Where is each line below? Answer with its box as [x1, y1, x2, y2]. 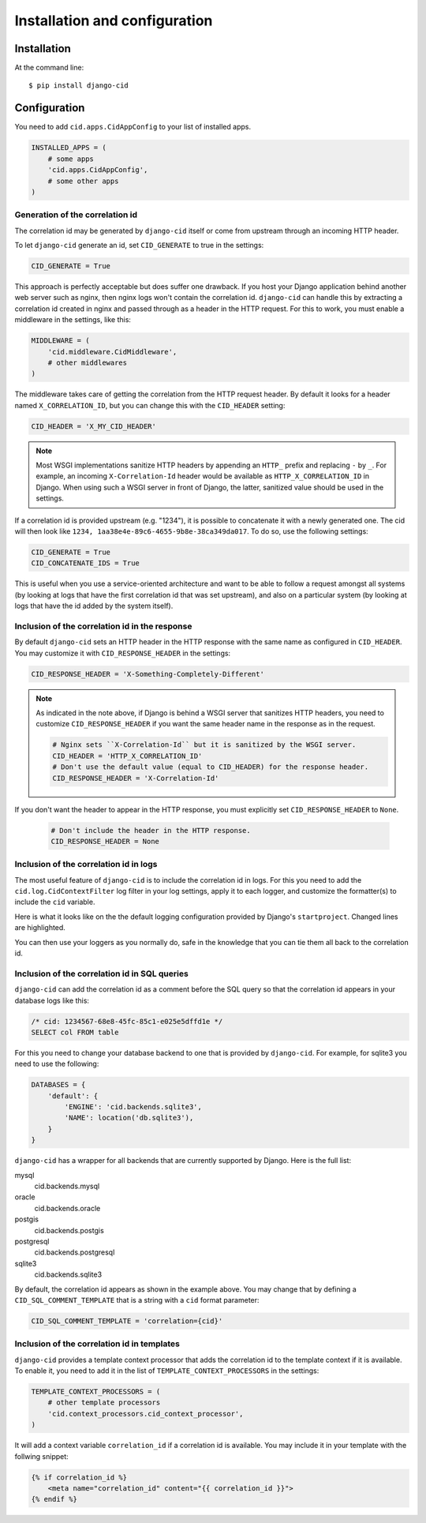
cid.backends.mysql [34, 1181, 100, 1191]
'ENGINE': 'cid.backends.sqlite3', [64, 1102, 203, 1112]
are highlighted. [14, 923, 66, 932]
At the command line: [14, 63, 84, 73]
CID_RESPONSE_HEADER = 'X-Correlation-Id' [52, 774, 219, 782]
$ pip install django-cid [28, 81, 129, 90]
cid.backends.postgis [34, 1225, 104, 1235]
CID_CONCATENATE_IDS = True [31, 559, 140, 568]
